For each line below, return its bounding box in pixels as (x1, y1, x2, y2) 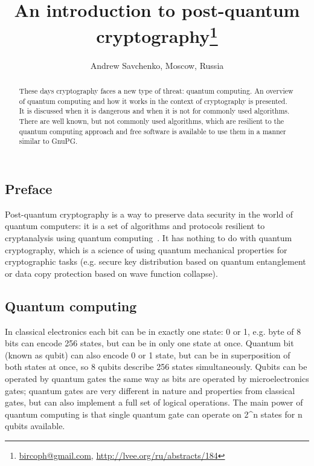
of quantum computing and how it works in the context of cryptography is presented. (19, 95, 287, 106)
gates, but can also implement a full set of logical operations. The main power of (5, 396, 303, 409)
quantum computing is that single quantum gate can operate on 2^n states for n (5, 407, 303, 420)
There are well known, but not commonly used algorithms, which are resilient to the (19, 116, 284, 126)
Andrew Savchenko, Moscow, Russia (90, 59, 224, 71)
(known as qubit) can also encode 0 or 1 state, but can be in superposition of (5, 348, 290, 361)
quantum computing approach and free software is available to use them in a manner (19, 126, 286, 136)
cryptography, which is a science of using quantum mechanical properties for (5, 243, 287, 256)
